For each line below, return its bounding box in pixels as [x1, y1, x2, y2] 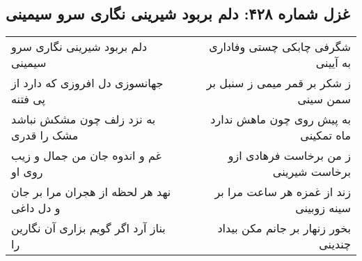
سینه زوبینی [295, 200, 351, 216]
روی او [11, 163, 43, 180]
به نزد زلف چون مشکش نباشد [11, 111, 156, 128]
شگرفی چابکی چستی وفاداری [209, 38, 351, 55]
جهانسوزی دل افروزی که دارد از [11, 75, 164, 91]
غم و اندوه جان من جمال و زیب [11, 147, 162, 164]
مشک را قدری [11, 127, 79, 144]
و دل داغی [11, 200, 61, 216]
